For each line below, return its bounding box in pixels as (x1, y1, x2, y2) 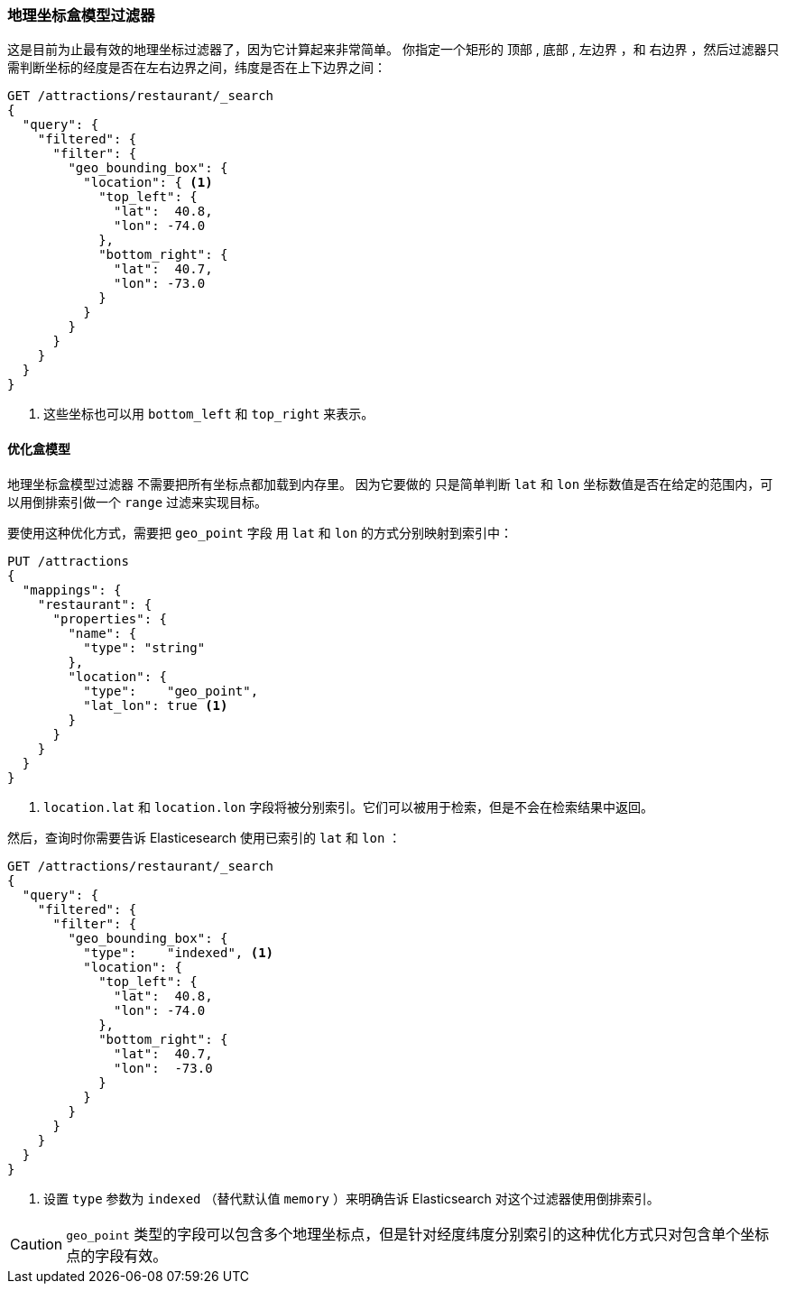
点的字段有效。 (66, 1246, 168, 1265)
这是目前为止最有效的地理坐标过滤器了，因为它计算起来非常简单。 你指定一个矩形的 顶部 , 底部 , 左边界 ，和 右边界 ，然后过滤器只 (7, 41, 780, 58)
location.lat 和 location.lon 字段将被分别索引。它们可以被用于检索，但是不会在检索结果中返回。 (43, 798, 654, 815)
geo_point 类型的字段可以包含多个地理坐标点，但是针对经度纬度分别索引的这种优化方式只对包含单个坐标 (66, 1224, 770, 1243)
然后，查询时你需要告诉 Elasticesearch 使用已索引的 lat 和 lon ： (7, 829, 402, 845)
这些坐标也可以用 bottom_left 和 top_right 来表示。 (43, 406, 375, 422)
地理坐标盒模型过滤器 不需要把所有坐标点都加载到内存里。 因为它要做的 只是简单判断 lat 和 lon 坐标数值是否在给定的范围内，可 (7, 475, 773, 492)
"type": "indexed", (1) (83, 945, 274, 960)
